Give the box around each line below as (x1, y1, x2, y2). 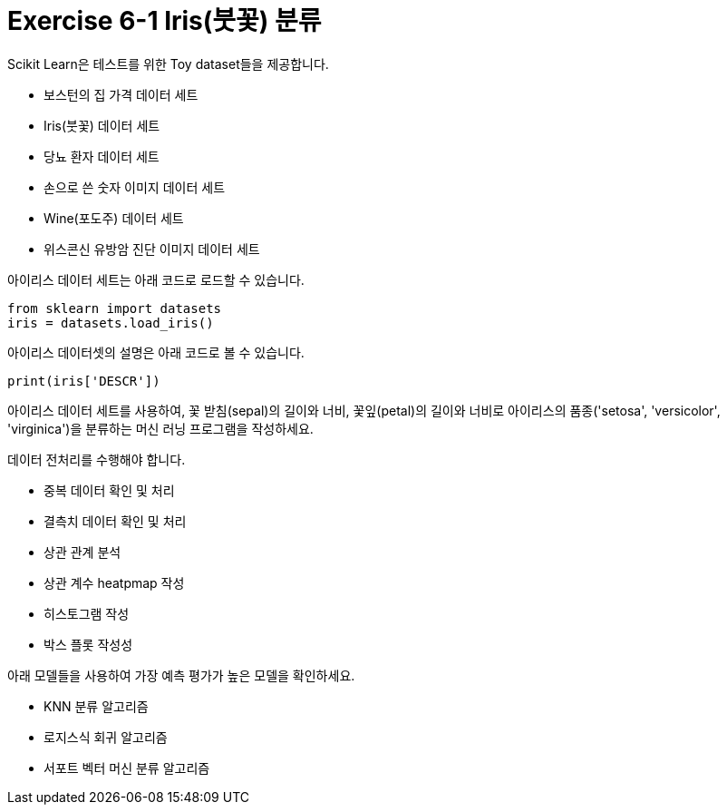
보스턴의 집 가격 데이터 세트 (44, 86, 199, 103)
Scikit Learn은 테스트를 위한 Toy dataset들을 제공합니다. (7, 55, 329, 72)
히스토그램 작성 (44, 605, 130, 621)
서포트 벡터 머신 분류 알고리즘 (44, 759, 210, 776)
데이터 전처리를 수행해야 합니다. (7, 451, 186, 467)
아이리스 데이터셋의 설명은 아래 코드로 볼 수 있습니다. (7, 344, 305, 360)
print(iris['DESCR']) (7, 373, 160, 388)
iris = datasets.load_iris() (7, 315, 214, 330)
